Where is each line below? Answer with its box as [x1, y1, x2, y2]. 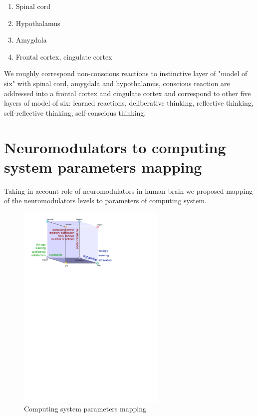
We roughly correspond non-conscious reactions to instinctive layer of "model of [4, 68, 248, 79]
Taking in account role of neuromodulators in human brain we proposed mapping [4, 185, 253, 196]
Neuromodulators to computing [4, 137, 226, 157]
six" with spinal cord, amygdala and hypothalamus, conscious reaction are [4, 78, 230, 88]
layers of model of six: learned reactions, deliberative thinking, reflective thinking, [4, 98, 254, 108]
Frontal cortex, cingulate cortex [15, 51, 112, 62]
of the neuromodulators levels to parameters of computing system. [4, 195, 207, 206]
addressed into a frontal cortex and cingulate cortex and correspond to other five [4, 88, 251, 98]
